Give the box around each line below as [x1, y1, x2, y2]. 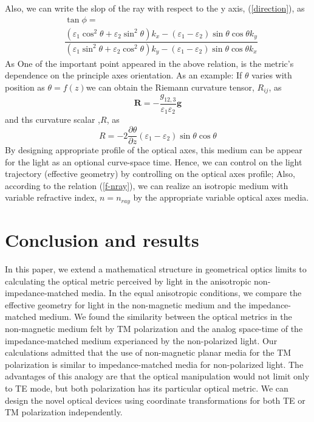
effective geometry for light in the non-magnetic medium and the [5, 298, 246, 311]
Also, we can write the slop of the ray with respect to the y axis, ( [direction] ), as [5, 2, 305, 14]
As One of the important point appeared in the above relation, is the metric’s [5, 57, 294, 69]
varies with [251, 69, 292, 81]
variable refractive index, [5, 191, 97, 204]
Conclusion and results [5, 227, 199, 252]
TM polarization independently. [5, 406, 123, 418]
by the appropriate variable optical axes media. [133, 191, 309, 204]
